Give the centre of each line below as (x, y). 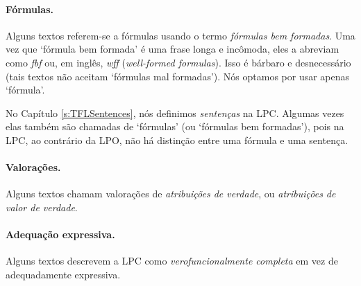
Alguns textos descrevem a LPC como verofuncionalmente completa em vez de (172, 261)
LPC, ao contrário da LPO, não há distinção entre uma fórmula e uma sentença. (177, 140)
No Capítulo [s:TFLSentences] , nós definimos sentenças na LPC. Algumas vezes (175, 113)
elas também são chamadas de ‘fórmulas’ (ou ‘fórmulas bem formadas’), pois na (175, 126)
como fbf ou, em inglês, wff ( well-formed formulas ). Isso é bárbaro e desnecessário (178, 62)
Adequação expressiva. (60, 234)
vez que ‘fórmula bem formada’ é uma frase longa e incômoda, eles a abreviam (173, 49)
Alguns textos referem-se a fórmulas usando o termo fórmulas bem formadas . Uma (180, 35)
